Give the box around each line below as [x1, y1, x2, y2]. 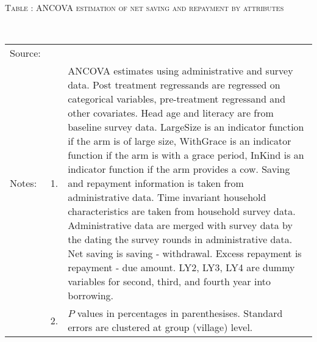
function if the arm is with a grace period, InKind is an [68, 148, 304, 162]
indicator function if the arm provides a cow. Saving [68, 162, 290, 176]
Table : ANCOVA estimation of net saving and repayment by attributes [5, 1, 284, 13]
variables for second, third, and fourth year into [68, 274, 271, 289]
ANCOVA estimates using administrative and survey [68, 64, 293, 78]
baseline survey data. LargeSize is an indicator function [68, 120, 304, 134]
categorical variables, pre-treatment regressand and [68, 92, 286, 106]
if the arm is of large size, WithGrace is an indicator [68, 134, 291, 148]
